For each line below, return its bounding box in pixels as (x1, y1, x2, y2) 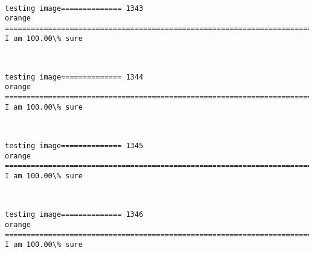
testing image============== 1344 (5, 72, 144, 81)
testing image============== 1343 (5, 4, 144, 13)
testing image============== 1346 (5, 210, 144, 219)
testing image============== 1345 (5, 142, 144, 151)
